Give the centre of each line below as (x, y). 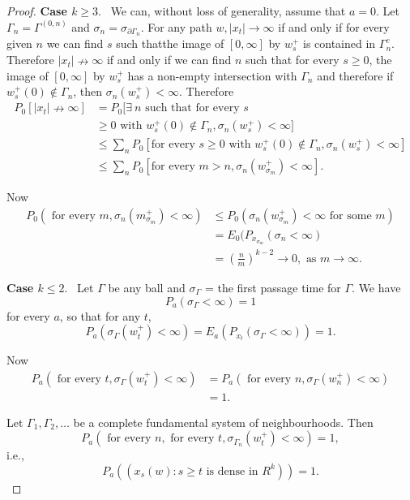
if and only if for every (334, 26)
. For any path (176, 26)
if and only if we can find (169, 60)
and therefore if (355, 75)
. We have (376, 287)
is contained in (339, 43)
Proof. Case (37, 11)
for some (350, 216)
